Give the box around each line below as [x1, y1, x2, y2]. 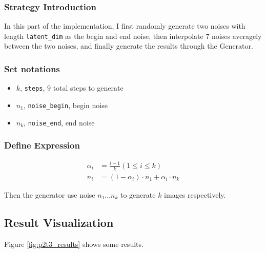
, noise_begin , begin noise [23, 99, 108, 110]
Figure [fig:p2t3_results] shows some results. [4, 238, 144, 249]
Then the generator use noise [4, 189, 95, 200]
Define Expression [4, 139, 80, 152]
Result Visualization [4, 214, 114, 230]
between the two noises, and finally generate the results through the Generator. [4, 40, 253, 51]
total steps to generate [53, 82, 124, 93]
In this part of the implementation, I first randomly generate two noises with [4, 20, 245, 31]
